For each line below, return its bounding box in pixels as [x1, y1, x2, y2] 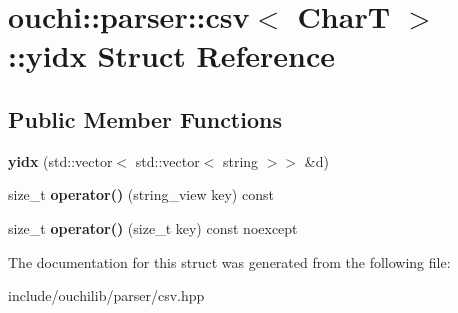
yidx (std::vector [8, 150, 113, 171]
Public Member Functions [8, 103, 282, 134]
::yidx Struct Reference [8, 35, 336, 76]
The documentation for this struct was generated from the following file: [8, 251, 451, 272]
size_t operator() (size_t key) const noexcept [8, 217, 298, 238]
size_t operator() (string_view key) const [8, 184, 274, 205]
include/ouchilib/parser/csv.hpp [8, 285, 205, 306]
